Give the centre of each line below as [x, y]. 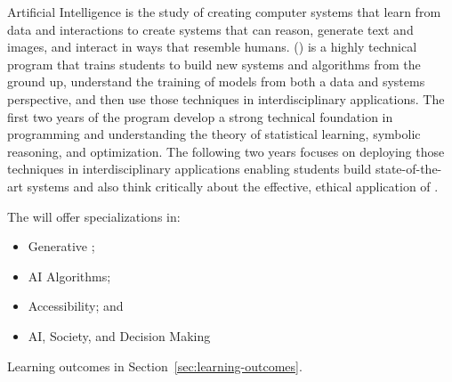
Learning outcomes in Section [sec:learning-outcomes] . [155, 366]
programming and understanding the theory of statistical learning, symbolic [214, 134]
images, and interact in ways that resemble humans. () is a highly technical [212, 47]
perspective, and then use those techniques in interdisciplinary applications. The [226, 98]
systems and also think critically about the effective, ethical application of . [233, 186]
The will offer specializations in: [94, 216]
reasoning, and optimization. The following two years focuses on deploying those [226, 151]
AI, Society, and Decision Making [119, 335]
